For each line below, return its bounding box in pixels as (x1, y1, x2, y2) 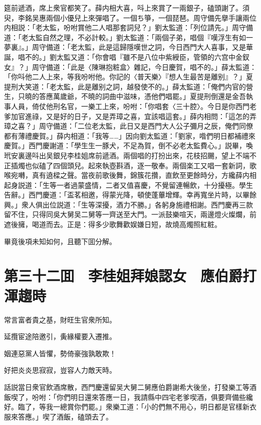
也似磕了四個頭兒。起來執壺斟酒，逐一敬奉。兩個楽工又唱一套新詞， (25, 160, 249, 170)
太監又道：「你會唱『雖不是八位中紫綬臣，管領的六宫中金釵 (56, 51, 249, 62)
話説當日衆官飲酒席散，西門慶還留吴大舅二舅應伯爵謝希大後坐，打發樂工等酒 (4, 381, 256, 392)
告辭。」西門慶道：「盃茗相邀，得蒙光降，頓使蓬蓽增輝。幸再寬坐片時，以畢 (4, 189, 249, 200)
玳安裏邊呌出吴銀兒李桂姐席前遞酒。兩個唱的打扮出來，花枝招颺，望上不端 (4, 150, 249, 160)
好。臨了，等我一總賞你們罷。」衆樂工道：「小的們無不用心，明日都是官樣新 (4, 401, 249, 412)
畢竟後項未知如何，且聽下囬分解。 (4, 236, 116, 246)
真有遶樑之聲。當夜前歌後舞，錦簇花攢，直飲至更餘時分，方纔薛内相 (32, 170, 256, 180)
